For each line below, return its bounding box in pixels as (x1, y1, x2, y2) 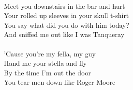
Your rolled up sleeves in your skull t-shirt (4, 10, 129, 20)
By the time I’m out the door (4, 67, 91, 77)
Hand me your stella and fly (4, 58, 87, 68)
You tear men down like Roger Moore (4, 77, 116, 87)
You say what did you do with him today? (4, 19, 130, 30)
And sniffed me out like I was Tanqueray (4, 29, 125, 39)
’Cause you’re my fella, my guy (4, 48, 96, 58)
